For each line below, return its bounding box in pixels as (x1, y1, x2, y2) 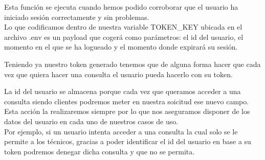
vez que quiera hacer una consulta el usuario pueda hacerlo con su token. (4, 68, 233, 79)
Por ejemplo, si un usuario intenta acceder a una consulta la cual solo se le (4, 126, 238, 136)
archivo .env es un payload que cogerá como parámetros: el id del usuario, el (4, 31, 244, 42)
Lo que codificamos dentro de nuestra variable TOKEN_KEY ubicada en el (4, 21, 242, 32)
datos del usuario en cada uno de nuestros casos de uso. (4, 116, 179, 126)
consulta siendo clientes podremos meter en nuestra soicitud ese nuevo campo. (4, 96, 249, 106)
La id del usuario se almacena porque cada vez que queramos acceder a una (4, 86, 241, 97)
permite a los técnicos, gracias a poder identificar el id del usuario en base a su (4, 136, 251, 147)
